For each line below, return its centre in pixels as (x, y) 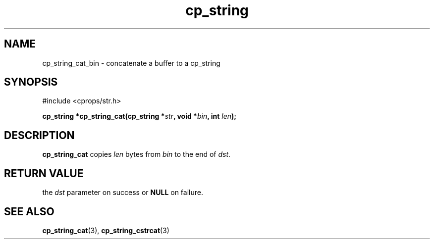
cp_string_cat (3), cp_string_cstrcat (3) (106, 230)
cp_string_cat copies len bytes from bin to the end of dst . (136, 154)
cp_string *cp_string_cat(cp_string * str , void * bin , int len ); (139, 116)
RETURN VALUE (44, 173)
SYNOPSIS (31, 82)
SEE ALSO (29, 211)
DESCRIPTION (39, 135)
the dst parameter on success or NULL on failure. (123, 193)
